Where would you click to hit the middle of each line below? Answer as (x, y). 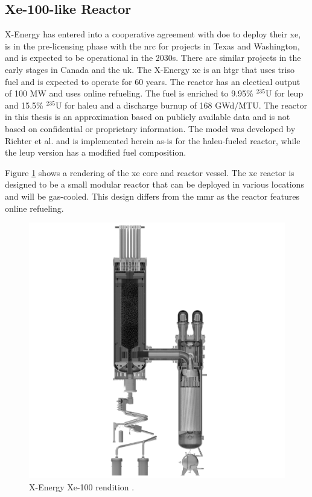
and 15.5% (24, 105)
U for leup (284, 93)
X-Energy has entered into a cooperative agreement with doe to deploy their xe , (153, 34)
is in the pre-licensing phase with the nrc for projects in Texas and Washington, (152, 46)
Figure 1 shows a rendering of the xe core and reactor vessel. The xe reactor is (150, 172)
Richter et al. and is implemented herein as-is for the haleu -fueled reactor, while (153, 140)
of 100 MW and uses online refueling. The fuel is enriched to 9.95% (129, 93)
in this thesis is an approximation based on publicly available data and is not (148, 117)
